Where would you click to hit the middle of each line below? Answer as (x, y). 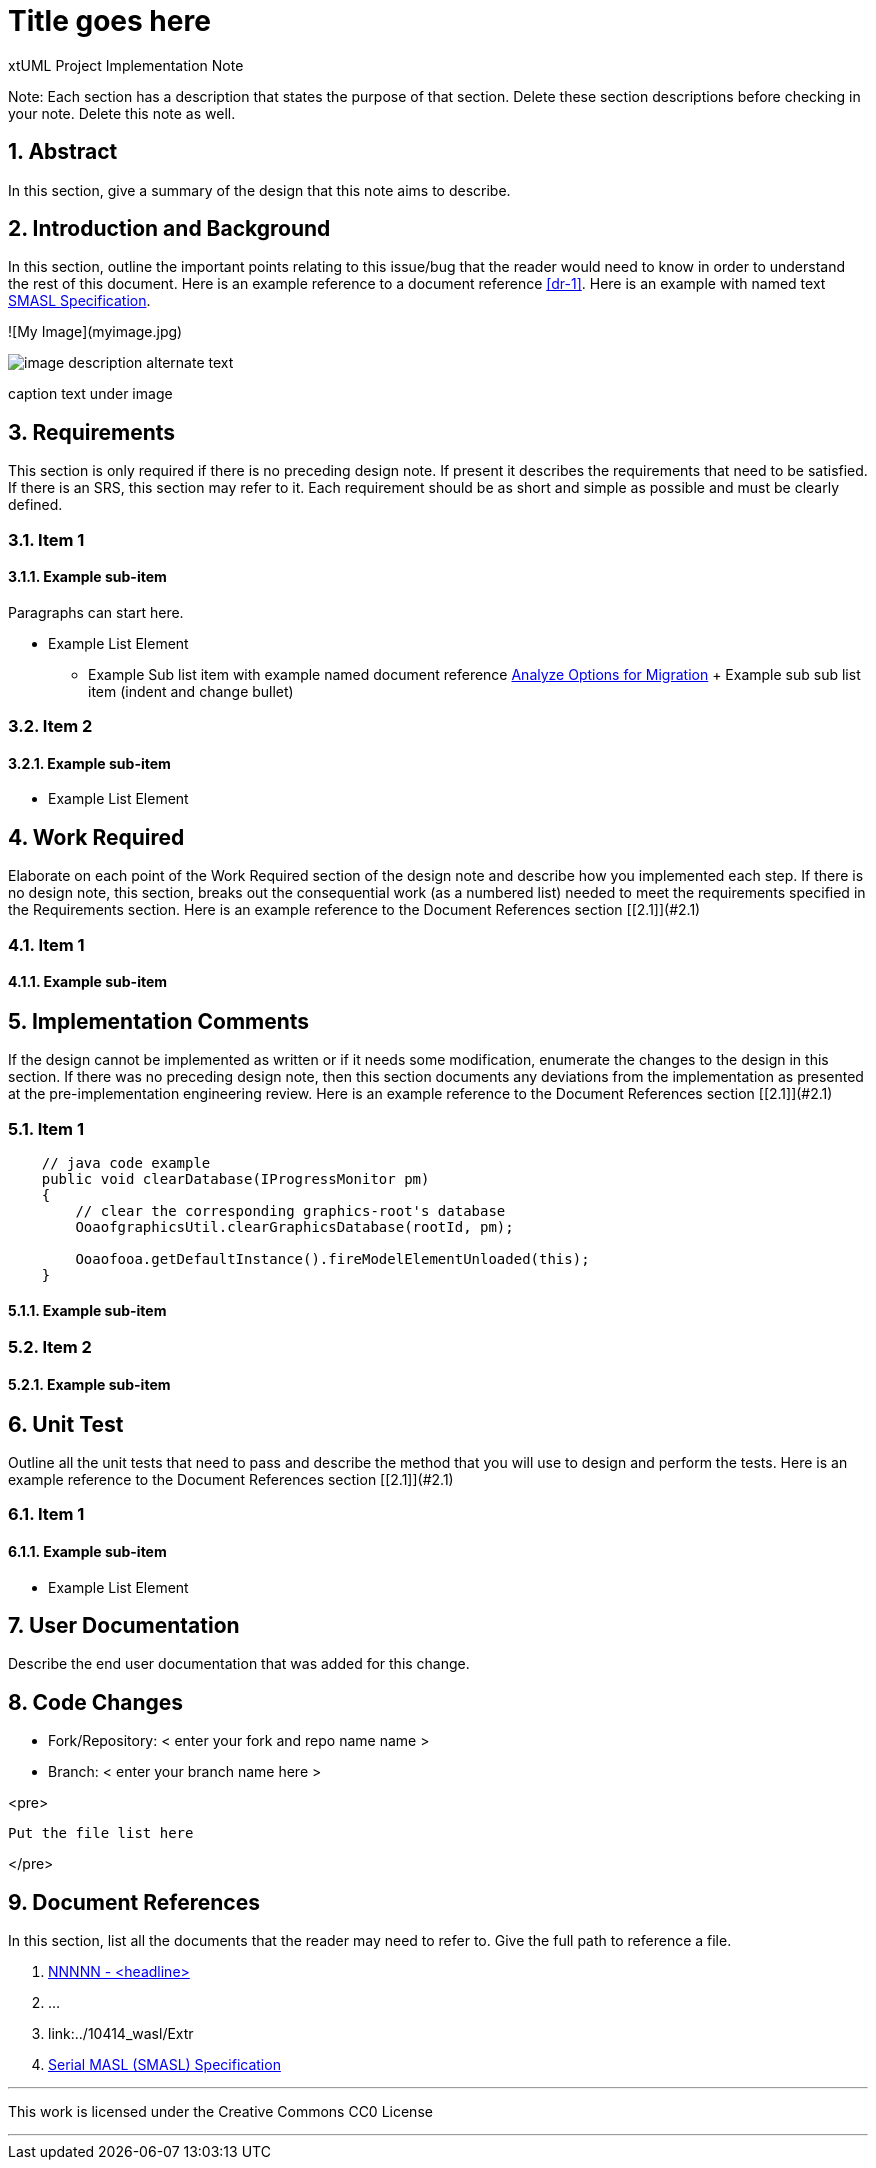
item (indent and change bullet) (191, 691)
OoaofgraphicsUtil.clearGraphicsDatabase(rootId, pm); (294, 1227)
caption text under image (90, 394)
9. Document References (134, 1902)
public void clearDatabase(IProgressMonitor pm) (235, 1179)
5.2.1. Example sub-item (89, 1384)
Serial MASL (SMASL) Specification (164, 2065)
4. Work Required (96, 837)
